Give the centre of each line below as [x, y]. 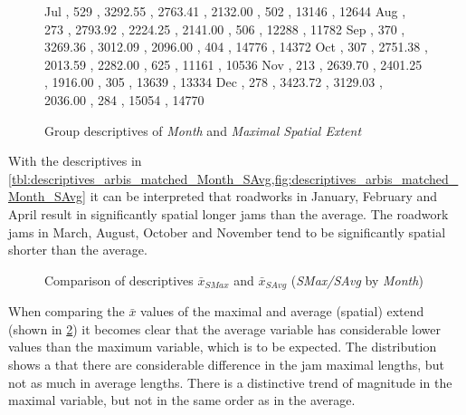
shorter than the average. [78, 250]
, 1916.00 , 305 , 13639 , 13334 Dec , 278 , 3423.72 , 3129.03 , [214, 82]
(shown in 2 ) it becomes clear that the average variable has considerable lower [225, 328]
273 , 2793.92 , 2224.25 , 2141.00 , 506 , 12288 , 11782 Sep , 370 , [225, 29]
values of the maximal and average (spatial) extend [282, 311]
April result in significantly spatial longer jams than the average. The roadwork [228, 213]
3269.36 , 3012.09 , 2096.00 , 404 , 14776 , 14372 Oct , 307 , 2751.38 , [236, 47]
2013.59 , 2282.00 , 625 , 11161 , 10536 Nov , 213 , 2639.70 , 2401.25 [233, 64]
